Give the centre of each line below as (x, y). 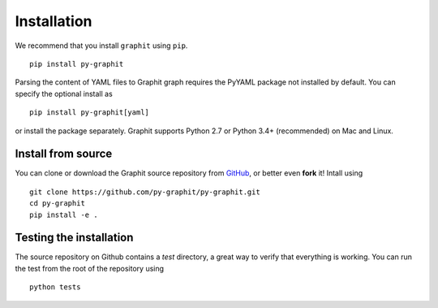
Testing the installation (74, 238)
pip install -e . (64, 215)
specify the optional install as (64, 93)
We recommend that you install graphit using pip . (101, 46)
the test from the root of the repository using (90, 268)
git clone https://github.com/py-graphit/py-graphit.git (145, 192)
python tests (55, 287)
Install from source (64, 154)
